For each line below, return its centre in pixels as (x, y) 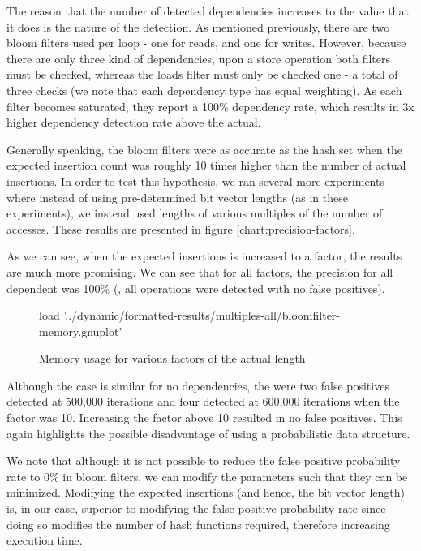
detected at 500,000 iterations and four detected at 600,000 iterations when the (203, 401)
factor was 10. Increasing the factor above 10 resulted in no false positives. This (204, 418)
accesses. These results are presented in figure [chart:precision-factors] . (181, 228)
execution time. (45, 540)
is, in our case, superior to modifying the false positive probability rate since (196, 508)
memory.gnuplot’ (81, 331)
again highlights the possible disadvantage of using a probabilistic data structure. (208, 433)
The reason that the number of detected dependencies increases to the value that (208, 11)
